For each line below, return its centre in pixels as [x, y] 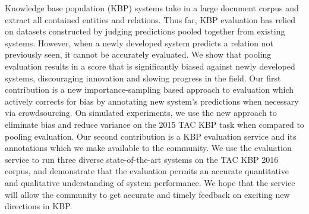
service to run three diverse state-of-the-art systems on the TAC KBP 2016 [142, 159]
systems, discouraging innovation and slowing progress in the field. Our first [143, 78]
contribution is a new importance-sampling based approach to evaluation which [149, 89]
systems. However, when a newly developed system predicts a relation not [139, 43]
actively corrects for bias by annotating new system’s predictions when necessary [152, 101]
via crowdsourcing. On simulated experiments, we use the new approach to [141, 113]
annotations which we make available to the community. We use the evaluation [148, 148]
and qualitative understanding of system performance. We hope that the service [150, 182]
